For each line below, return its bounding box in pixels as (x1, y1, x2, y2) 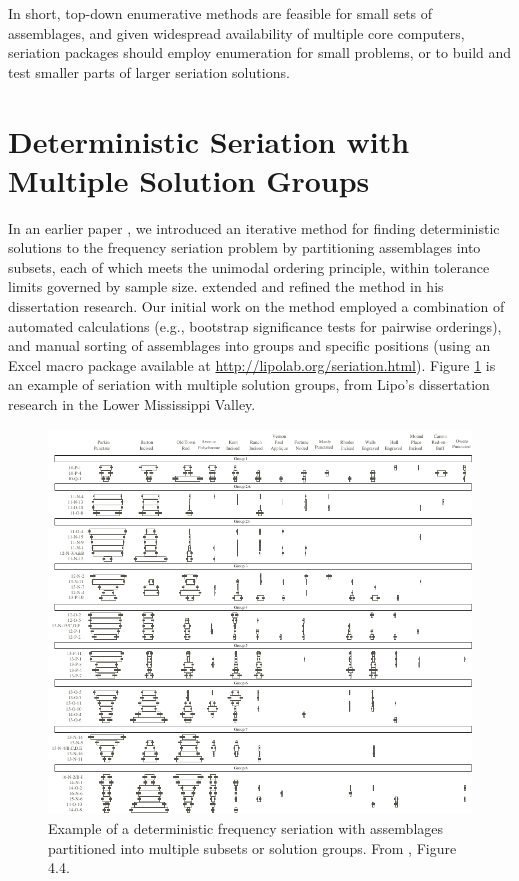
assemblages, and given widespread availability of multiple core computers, (8, 22, 465, 43)
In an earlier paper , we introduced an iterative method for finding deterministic (8, 217, 500, 238)
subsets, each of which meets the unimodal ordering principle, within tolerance (8, 256, 490, 277)
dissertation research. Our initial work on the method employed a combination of (8, 296, 505, 317)
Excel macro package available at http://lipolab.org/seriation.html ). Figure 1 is (8, 354, 496, 375)
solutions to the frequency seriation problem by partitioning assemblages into (8, 237, 481, 258)
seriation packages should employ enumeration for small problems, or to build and (8, 42, 512, 63)
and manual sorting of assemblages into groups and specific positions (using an (8, 335, 491, 356)
